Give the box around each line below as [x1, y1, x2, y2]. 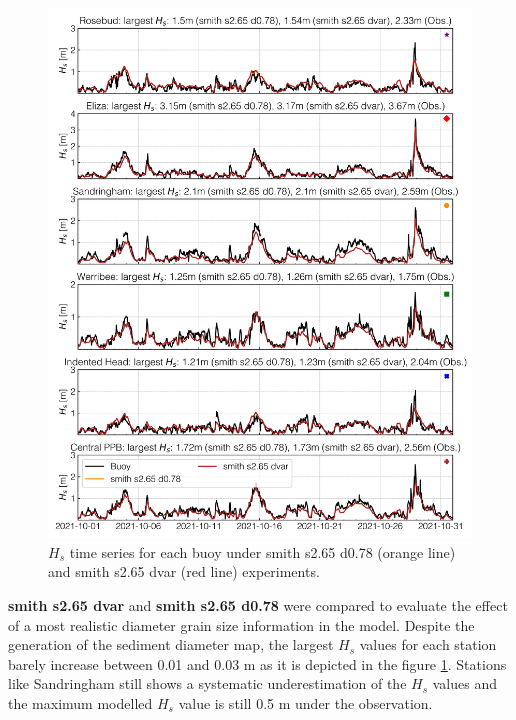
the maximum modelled [8, 692, 153, 713]
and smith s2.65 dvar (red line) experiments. [48, 561, 320, 582]
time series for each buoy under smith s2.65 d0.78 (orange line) [69, 541, 456, 562]
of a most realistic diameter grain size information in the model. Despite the [8, 614, 475, 635]
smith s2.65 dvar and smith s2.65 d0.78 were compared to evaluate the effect [8, 594, 508, 615]
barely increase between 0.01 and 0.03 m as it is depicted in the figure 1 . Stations [8, 653, 507, 674]
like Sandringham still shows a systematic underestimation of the [8, 673, 407, 694]
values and [432, 673, 497, 694]
